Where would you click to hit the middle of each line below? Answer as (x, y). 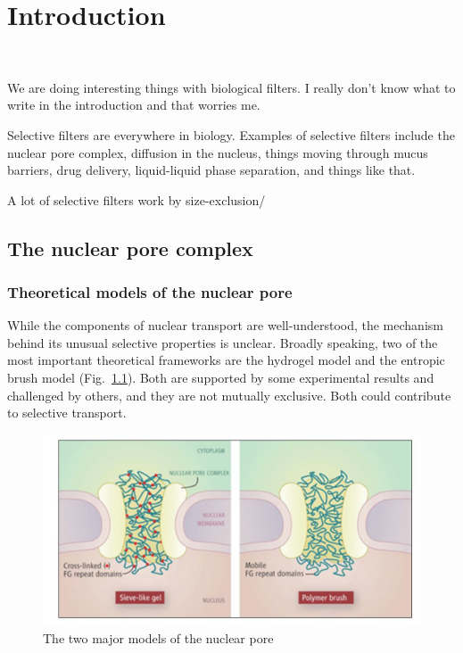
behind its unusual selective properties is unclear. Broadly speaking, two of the (223, 342)
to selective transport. (67, 413)
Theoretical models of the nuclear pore (150, 291)
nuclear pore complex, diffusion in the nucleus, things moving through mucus (218, 152)
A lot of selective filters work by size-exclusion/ (136, 199)
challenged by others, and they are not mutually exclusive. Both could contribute (229, 395)
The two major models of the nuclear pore (158, 637)
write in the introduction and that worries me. (134, 105)
